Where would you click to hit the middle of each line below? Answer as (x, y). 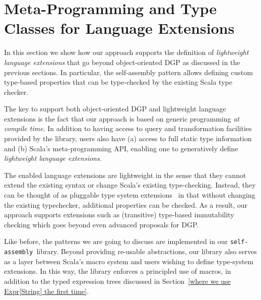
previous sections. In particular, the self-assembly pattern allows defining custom (128, 72)
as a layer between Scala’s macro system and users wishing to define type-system (129, 261)
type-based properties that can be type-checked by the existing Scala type (118, 82)
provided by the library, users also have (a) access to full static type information (128, 138)
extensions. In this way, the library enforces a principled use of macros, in (118, 271)
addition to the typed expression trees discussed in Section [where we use (117, 281)
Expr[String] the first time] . (47, 291)
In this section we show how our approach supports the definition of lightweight (126, 52)
